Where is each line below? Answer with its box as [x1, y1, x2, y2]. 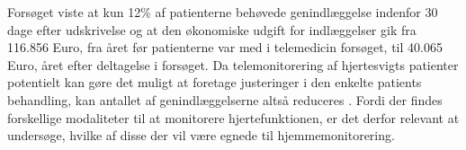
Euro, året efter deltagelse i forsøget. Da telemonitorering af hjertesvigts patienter [7, 55, 459, 74]
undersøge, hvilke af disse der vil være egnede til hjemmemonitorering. [7, 126, 395, 145]
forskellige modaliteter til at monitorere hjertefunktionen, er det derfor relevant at [7, 108, 460, 127]
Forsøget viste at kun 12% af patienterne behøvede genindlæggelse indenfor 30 [7, 3, 438, 21]
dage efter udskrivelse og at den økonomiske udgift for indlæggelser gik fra [7, 20, 417, 39]
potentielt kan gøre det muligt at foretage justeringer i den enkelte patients [7, 73, 422, 92]
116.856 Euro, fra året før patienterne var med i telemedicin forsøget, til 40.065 [7, 38, 443, 57]
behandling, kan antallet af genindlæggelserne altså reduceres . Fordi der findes [7, 90, 443, 109]
